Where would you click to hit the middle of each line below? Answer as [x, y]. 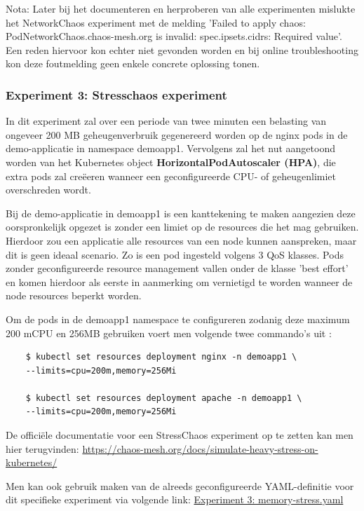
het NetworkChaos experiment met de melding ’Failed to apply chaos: [156, 22]
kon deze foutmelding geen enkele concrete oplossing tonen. [133, 63]
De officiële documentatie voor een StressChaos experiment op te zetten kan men [180, 435]
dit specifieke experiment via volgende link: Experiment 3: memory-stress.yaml [175, 499]
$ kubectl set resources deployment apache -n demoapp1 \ [164, 398]
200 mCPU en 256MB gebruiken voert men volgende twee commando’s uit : [169, 333]
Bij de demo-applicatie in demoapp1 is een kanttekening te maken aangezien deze [181, 213]
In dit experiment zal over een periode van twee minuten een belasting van [166, 121]
